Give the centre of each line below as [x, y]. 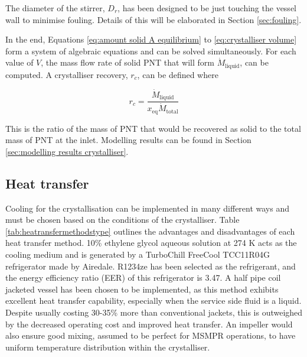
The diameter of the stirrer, [55, 8]
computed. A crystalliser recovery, [67, 74]
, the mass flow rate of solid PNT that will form [128, 62]
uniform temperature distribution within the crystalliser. [108, 347]
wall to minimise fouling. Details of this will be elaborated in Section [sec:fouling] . [153, 19]
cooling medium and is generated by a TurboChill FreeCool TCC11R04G [138, 254]
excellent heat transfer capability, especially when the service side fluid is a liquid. [153, 301]
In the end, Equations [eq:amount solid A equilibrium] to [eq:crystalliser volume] [151, 39]
